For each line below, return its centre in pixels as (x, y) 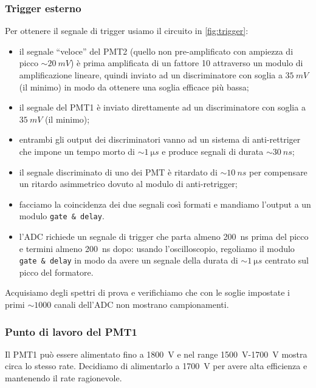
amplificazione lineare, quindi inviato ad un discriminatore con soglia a (151, 75)
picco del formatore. (56, 272)
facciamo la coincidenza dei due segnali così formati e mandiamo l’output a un (165, 204)
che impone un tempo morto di (77, 151)
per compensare (278, 172)
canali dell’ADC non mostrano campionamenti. (141, 305)
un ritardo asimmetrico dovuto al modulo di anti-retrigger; (128, 184)
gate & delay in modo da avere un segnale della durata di (129, 260)
